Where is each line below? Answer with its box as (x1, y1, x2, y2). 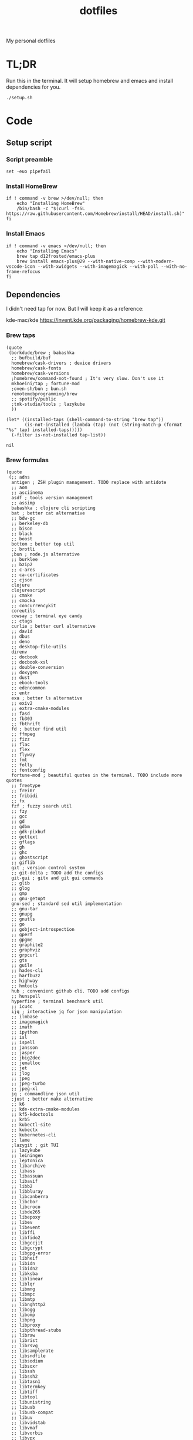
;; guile (11, 963, 33, 968)
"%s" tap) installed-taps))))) (6, 427, 83, 433)
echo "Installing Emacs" (16, 248, 77, 254)
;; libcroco (11, 1204, 41, 1210)
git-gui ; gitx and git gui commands (11, 875, 104, 881)
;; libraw (11, 1333, 35, 1338)
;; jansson (11, 1045, 38, 1051)
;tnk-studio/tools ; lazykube (11, 401, 85, 407)
